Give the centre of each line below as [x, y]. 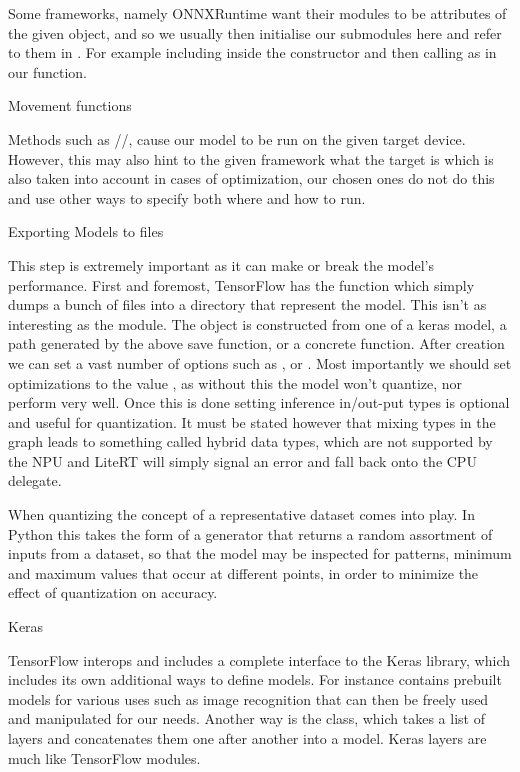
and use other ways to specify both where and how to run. [187, 197]
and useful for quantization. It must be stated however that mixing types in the [252, 421]
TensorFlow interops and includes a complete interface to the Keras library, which [259, 659]
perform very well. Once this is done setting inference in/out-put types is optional [259, 402]
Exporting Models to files [86, 231]
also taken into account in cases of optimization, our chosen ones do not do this [251, 178]
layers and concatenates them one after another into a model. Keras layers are [247, 738]
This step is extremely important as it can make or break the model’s [221, 264]
